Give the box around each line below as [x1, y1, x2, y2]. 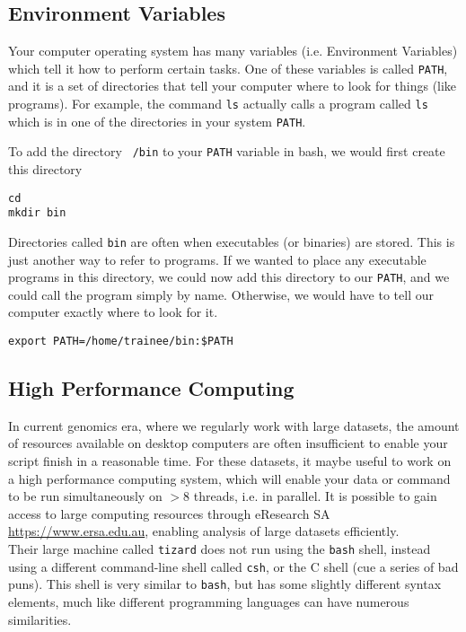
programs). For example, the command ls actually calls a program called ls [8, 94, 428, 113]
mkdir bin [8, 206, 66, 220]
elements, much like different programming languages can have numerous [8, 592, 409, 610]
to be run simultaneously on [8, 487, 163, 505]
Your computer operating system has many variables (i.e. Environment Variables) [8, 41, 458, 60]
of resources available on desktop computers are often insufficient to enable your [8, 434, 448, 452]
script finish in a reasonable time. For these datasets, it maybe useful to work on [8, 452, 452, 470]
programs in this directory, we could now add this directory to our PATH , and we [8, 268, 450, 286]
